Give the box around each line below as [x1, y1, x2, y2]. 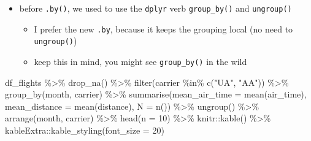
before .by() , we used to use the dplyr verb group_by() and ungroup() [19, 2, 292, 14]
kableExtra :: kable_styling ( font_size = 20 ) [5, 124, 164, 136]
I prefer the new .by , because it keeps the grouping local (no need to [34, 22, 293, 35]
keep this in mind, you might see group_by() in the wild [34, 55, 247, 67]
